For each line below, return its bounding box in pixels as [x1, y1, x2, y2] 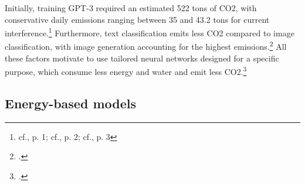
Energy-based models [5, 94, 136, 112]
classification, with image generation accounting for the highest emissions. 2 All [5, 39, 287, 53]
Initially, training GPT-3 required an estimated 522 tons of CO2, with [5, 2, 257, 13]
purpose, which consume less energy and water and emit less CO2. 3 [5, 64, 247, 77]
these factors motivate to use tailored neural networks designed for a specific [5, 52, 279, 64]
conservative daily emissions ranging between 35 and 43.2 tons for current [5, 13, 270, 25]
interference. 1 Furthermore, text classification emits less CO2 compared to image [5, 25, 294, 39]
